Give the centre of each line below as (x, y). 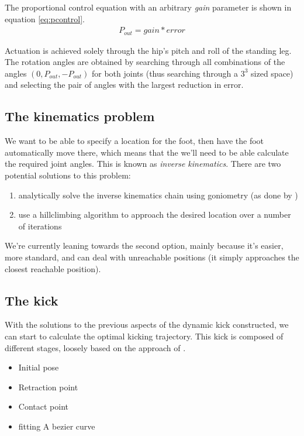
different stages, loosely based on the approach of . (95, 347)
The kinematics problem (80, 116)
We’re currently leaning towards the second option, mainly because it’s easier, (144, 246)
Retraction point (48, 387)
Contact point (43, 406)
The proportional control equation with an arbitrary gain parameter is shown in (148, 7)
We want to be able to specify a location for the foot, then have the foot (134, 141)
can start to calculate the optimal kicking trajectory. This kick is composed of (144, 336)
